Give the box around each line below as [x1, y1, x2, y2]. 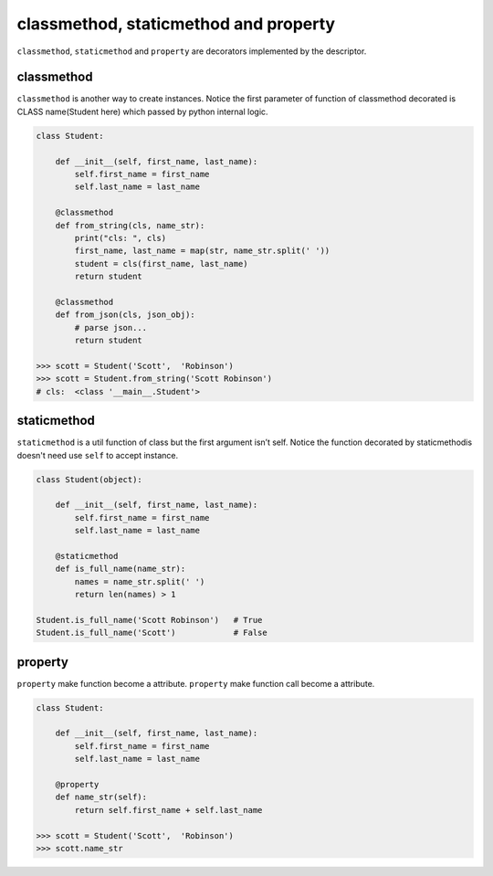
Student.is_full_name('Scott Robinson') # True [36, 615, 263, 625]
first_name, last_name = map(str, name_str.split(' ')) [74, 246, 330, 256]
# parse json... [74, 322, 148, 332]
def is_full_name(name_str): [55, 564, 186, 575]
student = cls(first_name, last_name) [74, 259, 248, 269]
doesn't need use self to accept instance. [16, 449, 178, 460]
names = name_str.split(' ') [74, 576, 205, 586]
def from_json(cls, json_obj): [55, 310, 195, 320]
